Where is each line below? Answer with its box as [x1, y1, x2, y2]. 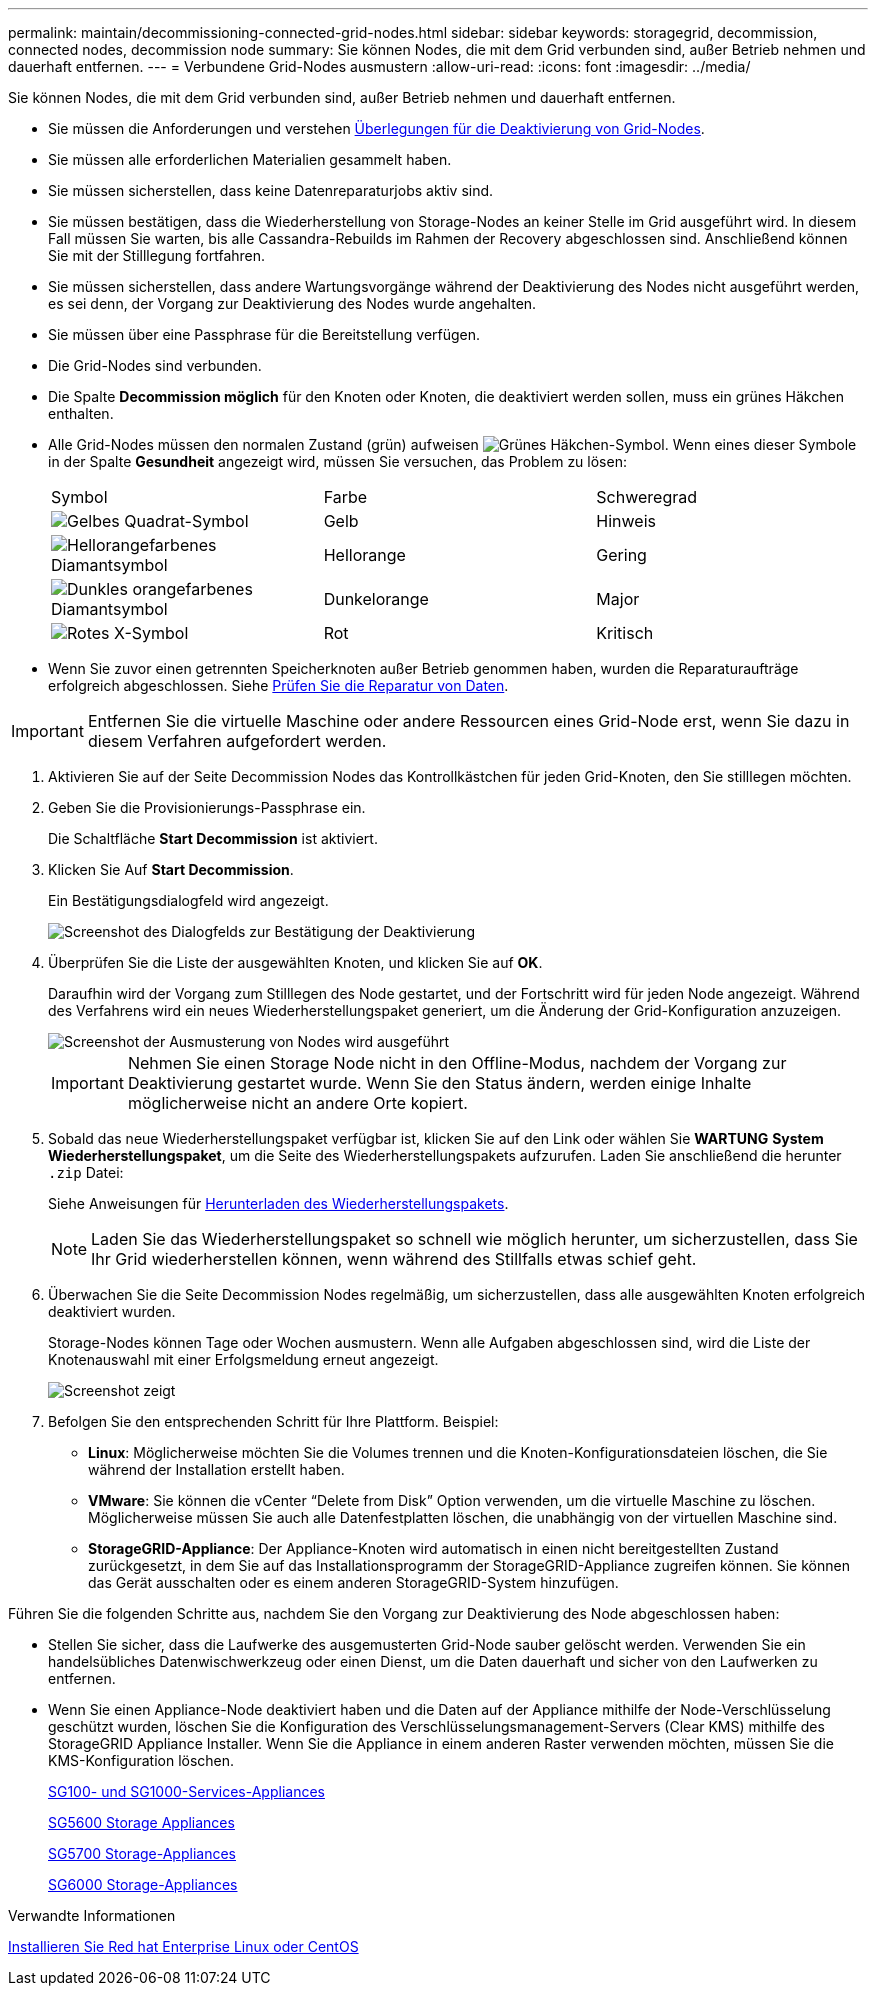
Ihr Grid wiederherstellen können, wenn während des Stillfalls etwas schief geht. [91, 1249, 697, 1269]
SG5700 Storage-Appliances [48, 1845, 236, 1862]
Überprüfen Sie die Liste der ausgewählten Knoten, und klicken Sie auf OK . [48, 954, 543, 971]
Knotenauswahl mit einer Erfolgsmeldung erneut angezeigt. [48, 1351, 439, 1368]
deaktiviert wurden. [48, 1303, 176, 1320]
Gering [596, 545, 647, 565]
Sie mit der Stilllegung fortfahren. [48, 247, 266, 264]
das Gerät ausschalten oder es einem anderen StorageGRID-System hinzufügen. [88, 1574, 619, 1591]
